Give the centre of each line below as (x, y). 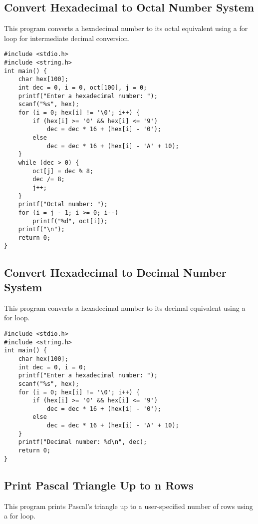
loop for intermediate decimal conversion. (67, 38)
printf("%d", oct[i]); (70, 221)
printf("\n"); (41, 229)
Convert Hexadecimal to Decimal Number (115, 272)
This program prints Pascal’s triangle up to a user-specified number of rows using (129, 506)
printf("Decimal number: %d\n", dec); (83, 442)
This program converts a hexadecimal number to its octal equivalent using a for (126, 28)
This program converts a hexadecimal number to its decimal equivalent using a (125, 308)
